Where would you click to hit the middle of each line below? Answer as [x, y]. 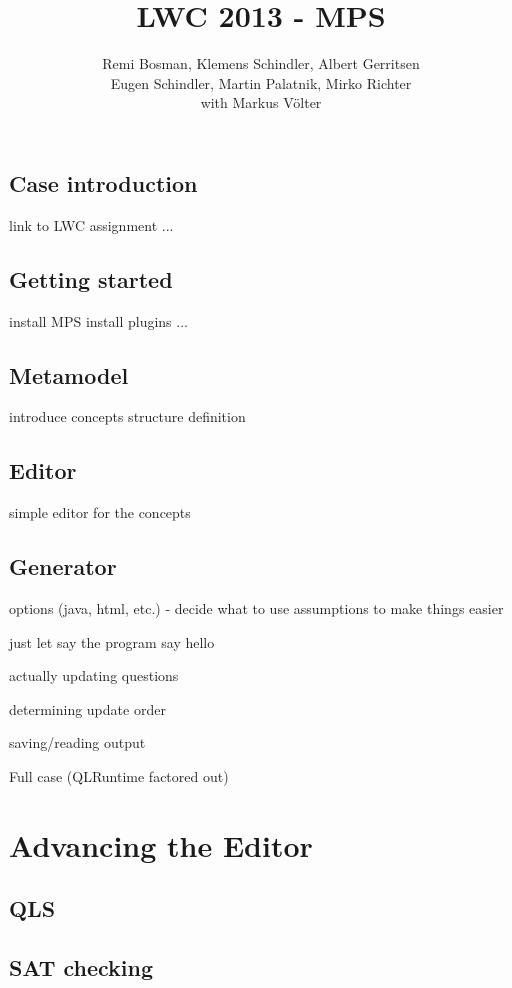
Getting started [91, 278]
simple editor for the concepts [100, 512]
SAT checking [81, 967]
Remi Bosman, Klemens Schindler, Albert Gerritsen [261, 63]
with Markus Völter [261, 102]
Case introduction [103, 182]
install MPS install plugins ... [98, 320]
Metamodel [69, 374]
